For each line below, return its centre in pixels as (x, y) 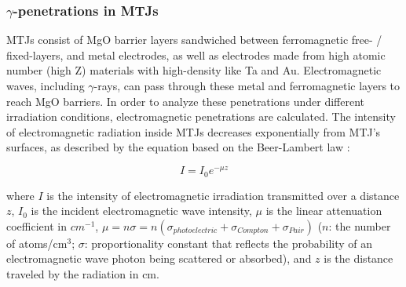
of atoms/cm (37, 243)
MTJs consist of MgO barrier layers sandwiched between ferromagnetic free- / (194, 40)
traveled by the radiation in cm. (83, 273)
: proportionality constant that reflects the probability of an (229, 243)
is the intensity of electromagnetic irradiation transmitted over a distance (223, 195)
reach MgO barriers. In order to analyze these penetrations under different (185, 101)
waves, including (46, 85)
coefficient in (37, 225)
